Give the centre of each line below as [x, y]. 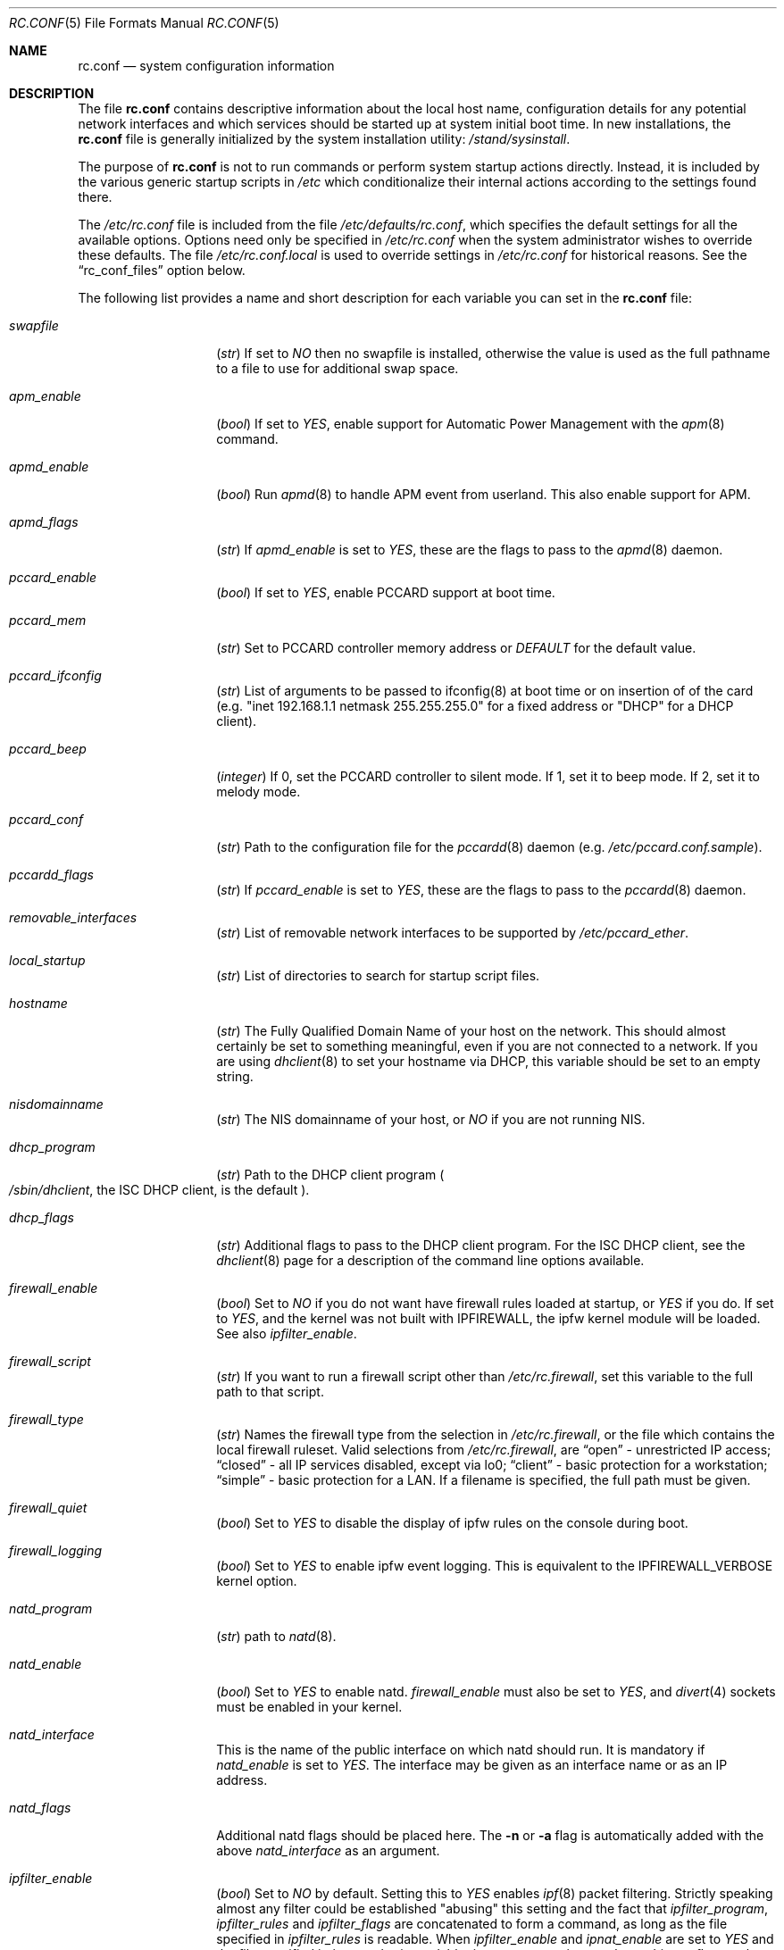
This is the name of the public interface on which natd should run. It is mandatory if [461, 1750]
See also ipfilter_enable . [287, 1333]
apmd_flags [44, 522]
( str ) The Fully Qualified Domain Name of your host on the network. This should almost [471, 1031]
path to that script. [270, 1392]
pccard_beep [48, 749]
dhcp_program [52, 1147]
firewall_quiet [48, 1508]
